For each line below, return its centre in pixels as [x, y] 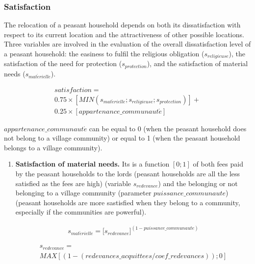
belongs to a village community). [53, 147]
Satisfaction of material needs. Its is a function [92, 164]
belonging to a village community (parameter [83, 193]
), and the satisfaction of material [197, 63]
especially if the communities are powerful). [81, 212]
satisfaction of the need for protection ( [63, 63]
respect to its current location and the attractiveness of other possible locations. [124, 34]
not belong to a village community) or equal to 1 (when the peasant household [122, 138]
